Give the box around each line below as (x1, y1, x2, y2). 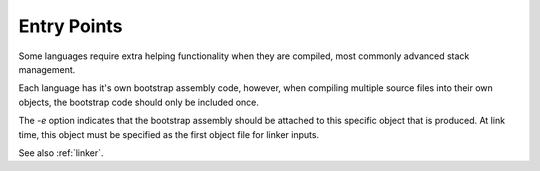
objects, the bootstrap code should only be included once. (18, 96, 260, 108)
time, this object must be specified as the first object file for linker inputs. (18, 128, 320, 140)
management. (18, 63, 76, 75)
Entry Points (18, 15, 123, 37)
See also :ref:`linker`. (18, 146, 104, 159)
